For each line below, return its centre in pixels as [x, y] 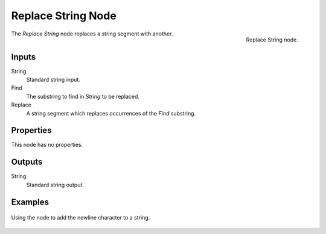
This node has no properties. [47, 145]
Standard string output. [55, 185]
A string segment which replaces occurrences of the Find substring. [111, 113]
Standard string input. [53, 80]
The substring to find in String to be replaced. [83, 96]
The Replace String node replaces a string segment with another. [92, 34]
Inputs [24, 57]
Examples [30, 202]
